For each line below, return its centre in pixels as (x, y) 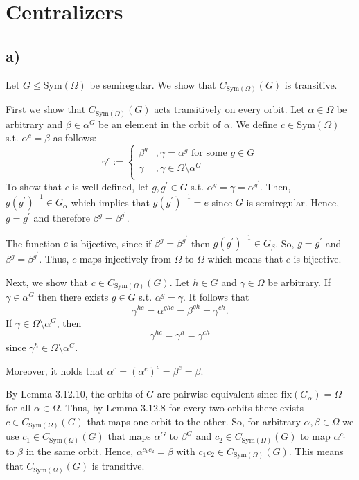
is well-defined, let (111, 186)
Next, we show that (47, 282)
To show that (34, 186)
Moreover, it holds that (55, 370)
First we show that (46, 109)
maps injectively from (125, 259)
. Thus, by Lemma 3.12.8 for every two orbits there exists (181, 407)
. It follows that (216, 297)
